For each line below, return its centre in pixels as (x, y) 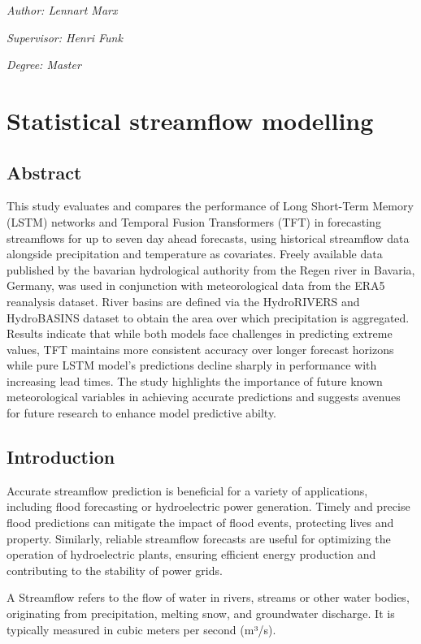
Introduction (61, 457)
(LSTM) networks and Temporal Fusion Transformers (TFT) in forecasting (194, 221)
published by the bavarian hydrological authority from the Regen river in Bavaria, (211, 269)
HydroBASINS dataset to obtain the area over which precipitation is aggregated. (208, 317)
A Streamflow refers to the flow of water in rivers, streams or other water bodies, (208, 597)
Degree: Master (44, 65)
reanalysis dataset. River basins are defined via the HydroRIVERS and (183, 301)
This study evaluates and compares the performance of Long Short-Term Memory (210, 206)
